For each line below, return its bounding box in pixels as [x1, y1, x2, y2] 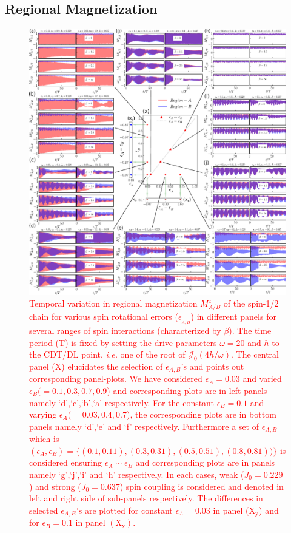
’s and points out [181, 359, 244, 372]
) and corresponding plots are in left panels [107, 384, 267, 396]
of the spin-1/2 [223, 297, 279, 310]
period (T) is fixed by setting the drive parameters [29, 336, 217, 348]
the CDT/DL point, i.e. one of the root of [29, 348, 186, 361]
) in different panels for [190, 310, 276, 323]
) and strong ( [29, 480, 81, 492]
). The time [229, 324, 272, 336]
